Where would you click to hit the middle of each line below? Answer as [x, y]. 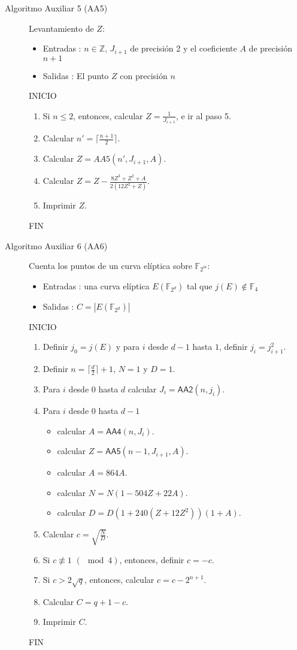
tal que [200, 285]
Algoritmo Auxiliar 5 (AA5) [56, 8]
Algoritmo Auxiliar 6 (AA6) [56, 245]
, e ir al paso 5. [203, 115]
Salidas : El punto [76, 75]
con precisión [144, 75]
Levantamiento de [61, 28]
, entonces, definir [152, 559]
